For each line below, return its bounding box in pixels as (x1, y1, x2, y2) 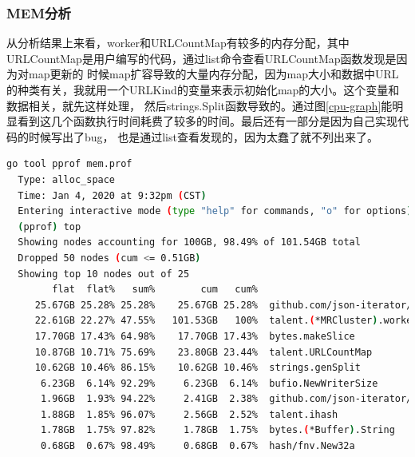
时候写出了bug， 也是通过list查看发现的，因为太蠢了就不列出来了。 (28, 128, 378, 145)
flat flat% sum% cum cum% (52, 284, 259, 296)
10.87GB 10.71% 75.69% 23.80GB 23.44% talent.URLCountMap (34, 346, 373, 358)
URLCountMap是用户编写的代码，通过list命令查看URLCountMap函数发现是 (6, 50, 397, 66)
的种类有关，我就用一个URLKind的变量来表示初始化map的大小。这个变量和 (6, 81, 400, 97)
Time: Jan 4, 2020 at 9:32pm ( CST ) (18, 189, 207, 201)
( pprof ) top (18, 221, 81, 232)
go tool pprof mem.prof (6, 158, 132, 170)
